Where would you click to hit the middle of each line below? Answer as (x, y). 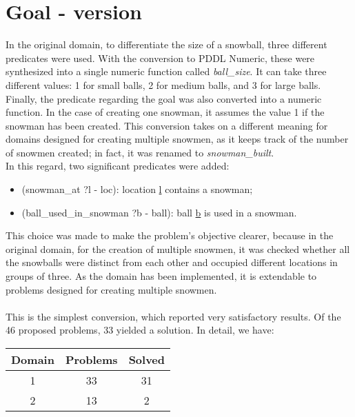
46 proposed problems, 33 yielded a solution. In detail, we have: (140, 330)
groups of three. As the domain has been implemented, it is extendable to (161, 276)
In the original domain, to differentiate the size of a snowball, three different (166, 44)
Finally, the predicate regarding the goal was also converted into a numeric (164, 98)
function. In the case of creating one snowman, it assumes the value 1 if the (165, 112)
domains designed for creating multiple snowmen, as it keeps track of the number (177, 139)
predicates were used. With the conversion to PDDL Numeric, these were (160, 58)
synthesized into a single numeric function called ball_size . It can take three (166, 71)
